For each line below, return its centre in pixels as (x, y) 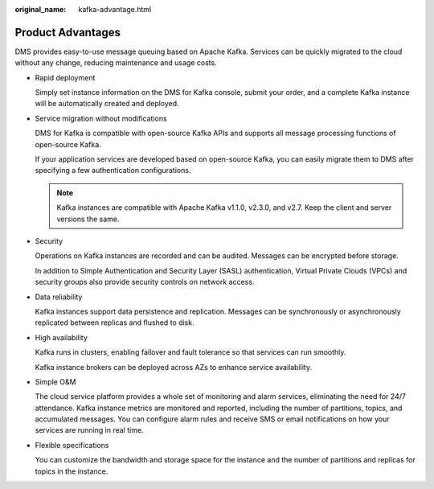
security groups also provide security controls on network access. (145, 282)
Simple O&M (55, 381)
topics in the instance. (72, 471)
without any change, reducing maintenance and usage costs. (116, 63)
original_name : (41, 9)
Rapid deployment (65, 77)
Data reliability (59, 297)
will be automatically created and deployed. (107, 104)
